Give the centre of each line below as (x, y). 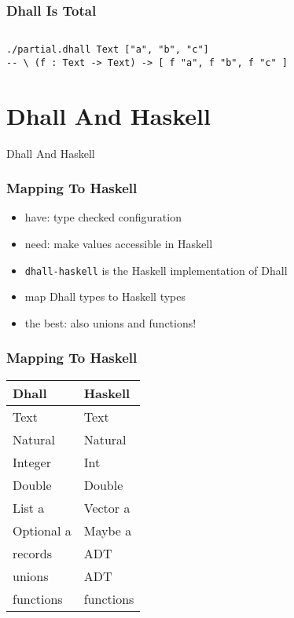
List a (29, 507)
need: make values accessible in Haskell (119, 244)
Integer (32, 462)
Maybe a (108, 530)
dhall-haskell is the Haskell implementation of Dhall (156, 270)
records (32, 553)
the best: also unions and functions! (110, 322)
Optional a (42, 530)
